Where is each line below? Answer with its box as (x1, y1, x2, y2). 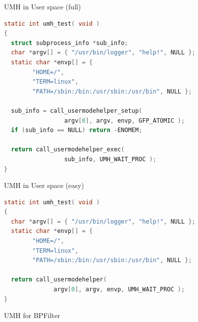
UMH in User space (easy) (4, 180, 84, 190)
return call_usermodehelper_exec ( (11, 146, 125, 153)
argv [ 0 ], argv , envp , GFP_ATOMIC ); (64, 117, 185, 124)
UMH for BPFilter (4, 310, 60, 321)
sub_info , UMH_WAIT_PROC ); (64, 155, 156, 163)
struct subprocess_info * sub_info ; (11, 39, 128, 46)
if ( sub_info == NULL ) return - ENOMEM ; (11, 127, 143, 134)
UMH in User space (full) (4, 1, 81, 11)
